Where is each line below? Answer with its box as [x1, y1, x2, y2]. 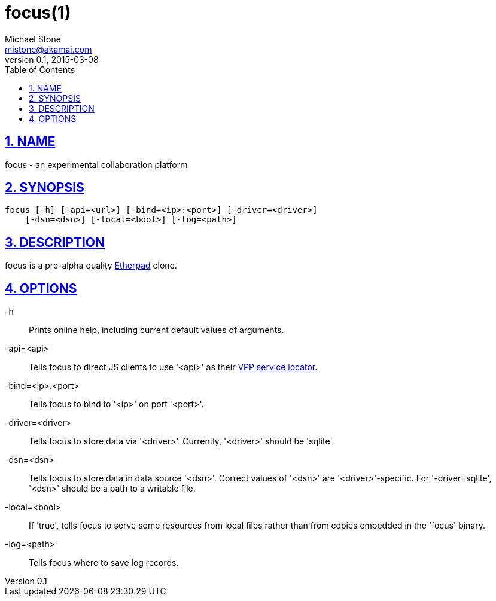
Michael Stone [5, 33, 61, 44]
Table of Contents [5, 64, 75, 75]
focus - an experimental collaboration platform [5, 159, 188, 170]
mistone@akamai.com [5, 44, 92, 54]
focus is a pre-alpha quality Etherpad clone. [5, 260, 177, 271]
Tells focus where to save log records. [29, 557, 179, 568]
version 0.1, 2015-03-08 [5, 54, 99, 65]
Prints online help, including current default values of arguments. [29, 325, 284, 335]
